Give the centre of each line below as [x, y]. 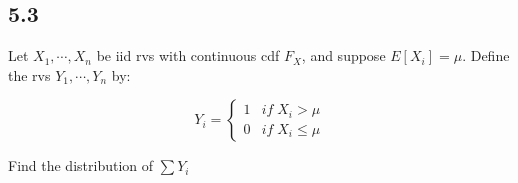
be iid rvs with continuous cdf [188, 55]
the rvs [29, 74]
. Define [486, 55]
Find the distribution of [81, 165]
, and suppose [343, 55]
